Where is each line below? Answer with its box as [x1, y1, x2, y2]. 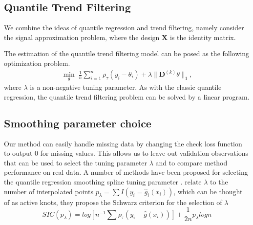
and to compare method [155, 157, 228, 167]
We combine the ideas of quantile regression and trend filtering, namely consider [4, 22, 244, 33]
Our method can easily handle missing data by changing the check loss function [4, 138, 242, 148]
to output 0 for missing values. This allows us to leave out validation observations [4, 148, 249, 158]
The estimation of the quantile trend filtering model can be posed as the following [4, 48, 249, 59]
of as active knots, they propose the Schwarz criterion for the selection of [4, 197, 222, 207]
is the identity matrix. [169, 32, 236, 42]
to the [210, 177, 228, 187]
